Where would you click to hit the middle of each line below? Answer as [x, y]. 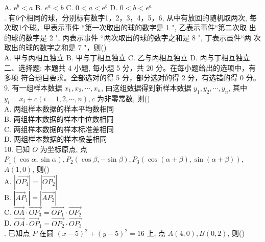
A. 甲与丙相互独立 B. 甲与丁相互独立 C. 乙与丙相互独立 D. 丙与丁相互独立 [127, 57]
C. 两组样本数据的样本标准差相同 [59, 129]
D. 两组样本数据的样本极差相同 [56, 139]
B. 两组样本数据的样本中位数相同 [59, 118]
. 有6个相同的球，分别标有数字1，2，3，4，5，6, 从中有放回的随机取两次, [126, 17]
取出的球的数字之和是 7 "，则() [55, 47]
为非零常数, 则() [123, 98]
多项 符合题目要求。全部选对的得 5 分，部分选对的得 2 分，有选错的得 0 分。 [132, 78]
